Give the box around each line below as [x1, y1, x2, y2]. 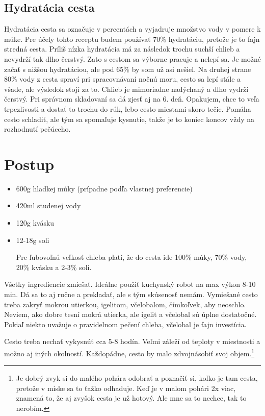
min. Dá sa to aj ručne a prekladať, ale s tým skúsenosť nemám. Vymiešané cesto [4, 289, 258, 300]
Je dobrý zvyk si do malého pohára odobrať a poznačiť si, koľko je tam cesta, [16, 373, 258, 383]
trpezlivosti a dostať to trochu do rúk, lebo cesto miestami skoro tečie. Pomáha [4, 103, 251, 114]
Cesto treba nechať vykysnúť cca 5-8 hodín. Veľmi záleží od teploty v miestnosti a [4, 336, 260, 347]
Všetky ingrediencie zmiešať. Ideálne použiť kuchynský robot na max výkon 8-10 [4, 279, 256, 289]
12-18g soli [16, 234, 49, 245]
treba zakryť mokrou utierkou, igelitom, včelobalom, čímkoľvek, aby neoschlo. [4, 299, 246, 309]
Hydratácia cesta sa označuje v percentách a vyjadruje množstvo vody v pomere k [4, 23, 261, 34]
